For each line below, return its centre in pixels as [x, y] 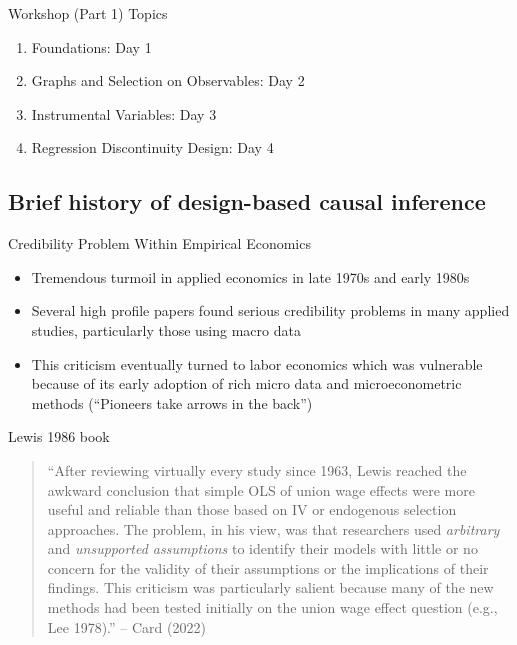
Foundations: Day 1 [91, 46]
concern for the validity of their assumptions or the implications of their [268, 567]
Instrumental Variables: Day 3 [124, 113]
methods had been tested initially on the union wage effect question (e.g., [272, 607]
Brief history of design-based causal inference [247, 201]
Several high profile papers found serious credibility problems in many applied [270, 310]
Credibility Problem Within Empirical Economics [159, 243]
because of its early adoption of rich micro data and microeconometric [246, 383]
